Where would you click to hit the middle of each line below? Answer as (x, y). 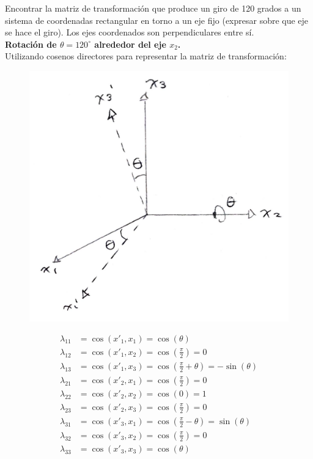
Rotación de (31, 44)
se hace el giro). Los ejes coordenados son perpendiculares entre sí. (130, 32)
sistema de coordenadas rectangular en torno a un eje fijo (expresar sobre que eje (157, 20)
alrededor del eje (130, 44)
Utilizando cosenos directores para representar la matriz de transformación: (146, 56)
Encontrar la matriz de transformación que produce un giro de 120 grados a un (153, 8)
